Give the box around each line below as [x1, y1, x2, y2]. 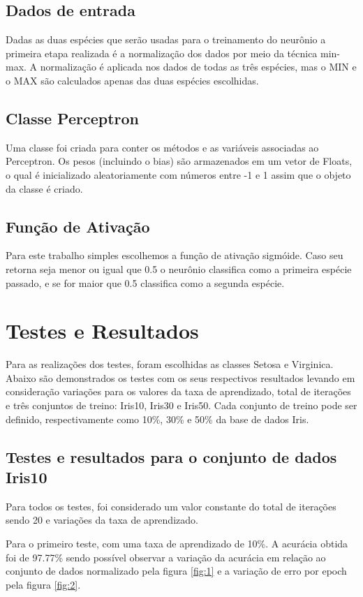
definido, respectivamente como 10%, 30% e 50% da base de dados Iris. [6, 411, 309, 426]
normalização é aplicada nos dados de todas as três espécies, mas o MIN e [40, 59, 357, 74]
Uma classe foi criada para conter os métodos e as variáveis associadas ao [6, 140, 319, 154]
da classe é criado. [6, 181, 83, 196]
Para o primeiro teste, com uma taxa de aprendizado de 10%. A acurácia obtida [6, 536, 348, 551]
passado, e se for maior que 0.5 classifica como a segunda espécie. [6, 275, 285, 290]
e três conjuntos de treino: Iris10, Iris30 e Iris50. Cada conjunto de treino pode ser [6, 398, 357, 413]
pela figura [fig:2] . [6, 577, 81, 591]
